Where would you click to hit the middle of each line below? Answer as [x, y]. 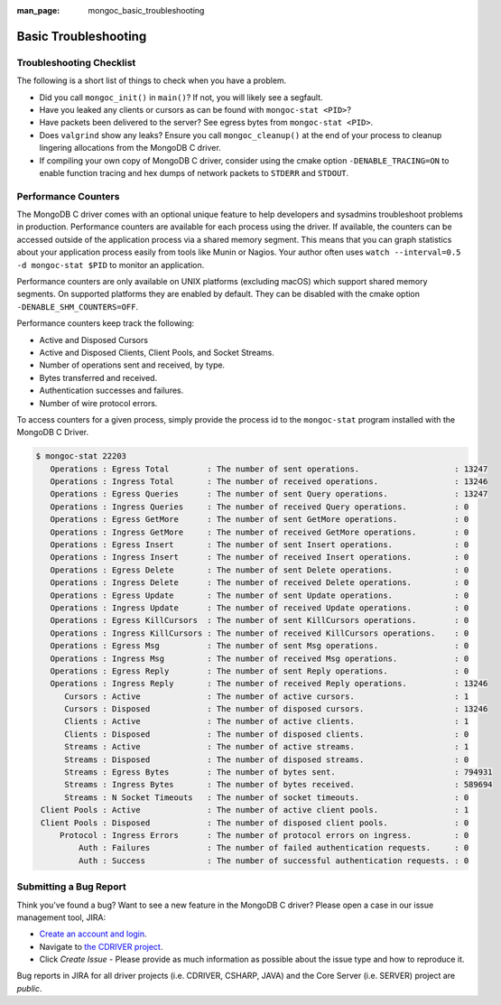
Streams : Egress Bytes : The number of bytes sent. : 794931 [278, 772]
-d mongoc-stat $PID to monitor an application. [111, 265]
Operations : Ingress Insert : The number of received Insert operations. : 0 [260, 557]
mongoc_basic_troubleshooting [146, 10]
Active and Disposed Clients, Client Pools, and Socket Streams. [157, 352]
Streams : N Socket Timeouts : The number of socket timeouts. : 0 [267, 797]
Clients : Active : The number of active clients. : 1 [267, 721]
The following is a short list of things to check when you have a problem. [152, 80]
